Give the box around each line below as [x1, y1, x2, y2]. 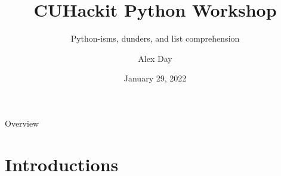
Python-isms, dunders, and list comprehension [70, 32, 240, 45]
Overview [5, 117, 39, 129]
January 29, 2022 [123, 72, 187, 84]
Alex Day [138, 52, 172, 64]
